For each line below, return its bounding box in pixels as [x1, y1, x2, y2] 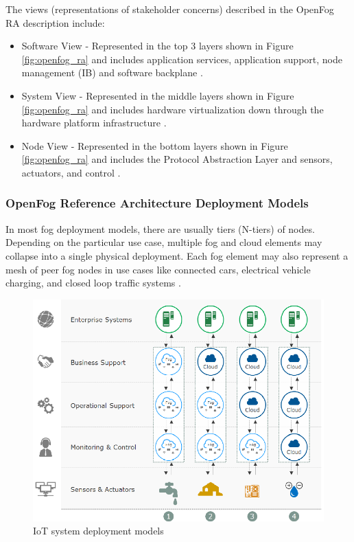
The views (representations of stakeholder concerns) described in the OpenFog [5, 2, 334, 16]
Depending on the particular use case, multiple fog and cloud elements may [5, 235, 322, 249]
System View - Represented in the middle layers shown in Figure [21, 88, 294, 102]
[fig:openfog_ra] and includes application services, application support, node [21, 52, 342, 66]
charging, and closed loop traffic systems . [5, 275, 181, 290]
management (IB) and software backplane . [21, 65, 203, 80]
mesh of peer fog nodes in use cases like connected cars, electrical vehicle [5, 262, 311, 276]
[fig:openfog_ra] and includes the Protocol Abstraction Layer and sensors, [21, 152, 333, 166]
